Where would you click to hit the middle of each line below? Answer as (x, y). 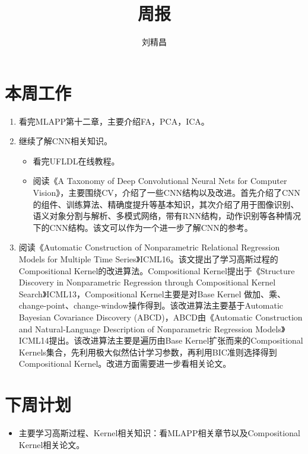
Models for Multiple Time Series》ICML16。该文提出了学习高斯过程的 (148, 259)
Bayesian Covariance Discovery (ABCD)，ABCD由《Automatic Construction (161, 317)
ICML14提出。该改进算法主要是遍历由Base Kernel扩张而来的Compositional (161, 340)
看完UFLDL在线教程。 (76, 161)
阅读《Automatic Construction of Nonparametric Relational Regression (149, 247)
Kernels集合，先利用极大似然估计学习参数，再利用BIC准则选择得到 (148, 352)
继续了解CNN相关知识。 (65, 141)
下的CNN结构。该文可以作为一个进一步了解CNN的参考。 (143, 227)
